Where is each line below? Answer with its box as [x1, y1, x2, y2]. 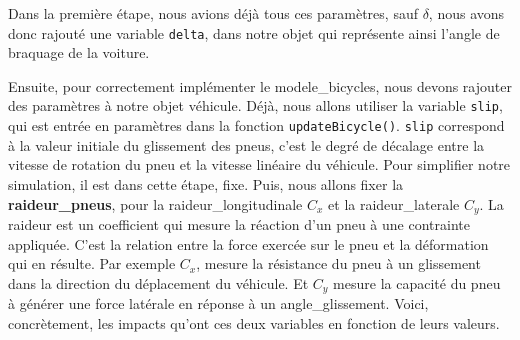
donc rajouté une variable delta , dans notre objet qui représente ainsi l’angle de [8, 22, 500, 43]
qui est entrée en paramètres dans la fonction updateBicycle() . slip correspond [8, 115, 505, 136]
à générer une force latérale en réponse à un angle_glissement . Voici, [8, 293, 429, 314]
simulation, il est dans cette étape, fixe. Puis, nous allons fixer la [8, 173, 404, 194]
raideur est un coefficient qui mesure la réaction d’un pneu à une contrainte [8, 213, 470, 234]
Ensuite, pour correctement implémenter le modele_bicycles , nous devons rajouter [8, 75, 512, 96]
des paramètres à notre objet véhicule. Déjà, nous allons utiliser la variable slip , [8, 95, 503, 116]
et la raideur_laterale [328, 193, 460, 214]
